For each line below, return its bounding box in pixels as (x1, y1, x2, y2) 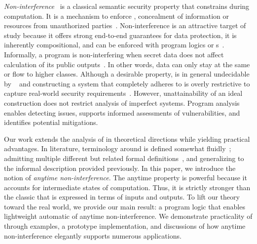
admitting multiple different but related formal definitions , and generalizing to (4, 153, 244, 163)
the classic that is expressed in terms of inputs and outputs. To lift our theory (4, 192, 240, 202)
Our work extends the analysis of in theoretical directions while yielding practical (4, 133, 250, 144)
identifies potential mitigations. (4, 117, 98, 127)
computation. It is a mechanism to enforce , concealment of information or (4, 10, 229, 21)
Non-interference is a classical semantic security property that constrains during (4, 1, 250, 11)
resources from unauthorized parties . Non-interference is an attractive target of (4, 20, 246, 31)
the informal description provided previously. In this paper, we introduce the (4, 163, 236, 173)
